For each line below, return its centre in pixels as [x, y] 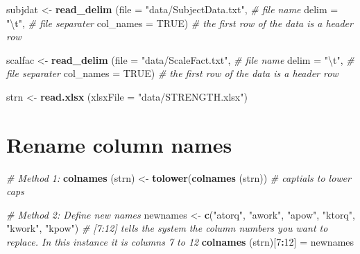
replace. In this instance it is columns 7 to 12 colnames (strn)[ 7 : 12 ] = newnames [180, 242]
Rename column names [119, 144]
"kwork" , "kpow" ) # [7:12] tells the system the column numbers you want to [167, 228]
